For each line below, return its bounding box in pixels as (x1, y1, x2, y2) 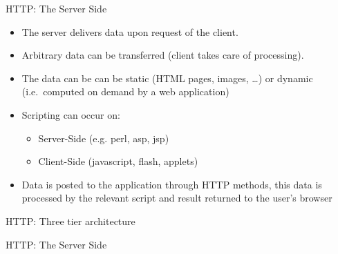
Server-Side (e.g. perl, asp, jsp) (38, 130, 169, 145)
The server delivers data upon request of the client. (21, 24, 238, 39)
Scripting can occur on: (21, 107, 120, 121)
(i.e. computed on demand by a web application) (21, 84, 229, 99)
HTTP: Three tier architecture (6, 213, 135, 228)
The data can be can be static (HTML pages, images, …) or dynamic (21, 70, 313, 85)
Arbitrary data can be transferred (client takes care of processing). (21, 48, 304, 62)
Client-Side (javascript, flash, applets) (38, 154, 198, 168)
